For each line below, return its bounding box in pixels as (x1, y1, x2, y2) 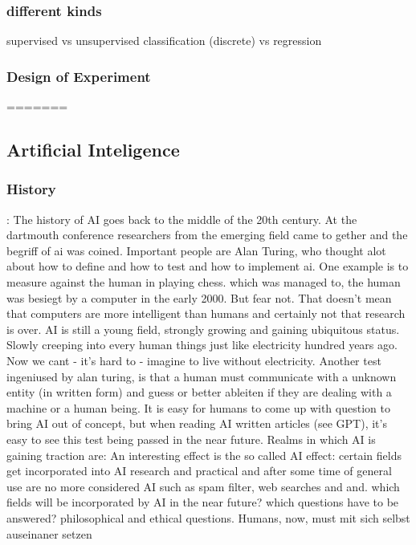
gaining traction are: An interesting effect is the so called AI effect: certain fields (6, 446, 402, 463)
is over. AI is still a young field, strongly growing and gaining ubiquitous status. (6, 320, 400, 337)
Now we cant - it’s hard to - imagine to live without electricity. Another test (6, 352, 381, 368)
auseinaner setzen (6, 525, 92, 542)
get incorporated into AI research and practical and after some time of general (6, 462, 392, 479)
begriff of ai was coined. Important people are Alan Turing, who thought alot (6, 242, 386, 258)
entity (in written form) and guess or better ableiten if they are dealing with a (6, 384, 392, 401)
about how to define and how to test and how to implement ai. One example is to (6, 258, 409, 275)
